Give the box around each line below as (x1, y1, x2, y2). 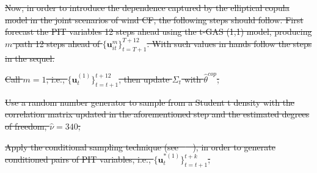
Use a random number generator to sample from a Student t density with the (5, 95, 295, 108)
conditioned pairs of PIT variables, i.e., (5, 153, 151, 166)
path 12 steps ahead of (15, 37, 100, 50)
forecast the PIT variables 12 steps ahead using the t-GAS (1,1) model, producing (5, 25, 312, 38)
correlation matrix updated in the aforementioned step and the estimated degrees (5, 108, 310, 120)
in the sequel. (5, 51, 55, 64)
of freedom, (5, 119, 47, 132)
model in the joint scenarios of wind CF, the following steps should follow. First (5, 13, 304, 26)
